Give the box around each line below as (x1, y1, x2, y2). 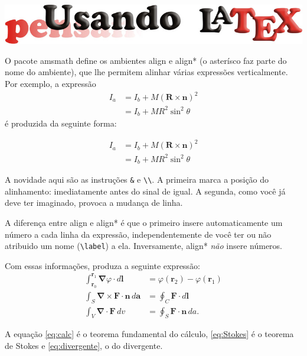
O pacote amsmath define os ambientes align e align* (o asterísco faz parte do (5, 54, 287, 66)
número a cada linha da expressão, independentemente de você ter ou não (5, 228, 272, 240)
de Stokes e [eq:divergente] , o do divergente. (5, 339, 163, 351)
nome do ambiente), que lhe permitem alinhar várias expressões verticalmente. (5, 66, 288, 78)
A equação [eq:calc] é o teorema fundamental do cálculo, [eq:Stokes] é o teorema (5, 328, 294, 340)
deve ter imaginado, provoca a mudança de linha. (5, 196, 183, 209)
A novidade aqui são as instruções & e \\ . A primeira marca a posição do (5, 173, 269, 186)
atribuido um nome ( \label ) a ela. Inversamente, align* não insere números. (5, 240, 282, 252)
